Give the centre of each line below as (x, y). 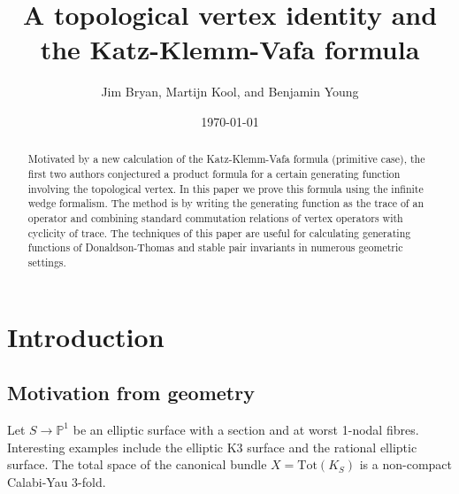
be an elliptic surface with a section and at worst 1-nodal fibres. (246, 429)
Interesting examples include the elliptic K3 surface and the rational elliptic (212, 447)
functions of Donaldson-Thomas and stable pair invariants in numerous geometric (215, 247)
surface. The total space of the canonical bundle (137, 464)
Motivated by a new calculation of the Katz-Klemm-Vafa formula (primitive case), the (226, 159)
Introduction (86, 336)
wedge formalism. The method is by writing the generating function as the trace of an (226, 203)
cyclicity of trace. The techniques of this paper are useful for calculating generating (219, 232)
